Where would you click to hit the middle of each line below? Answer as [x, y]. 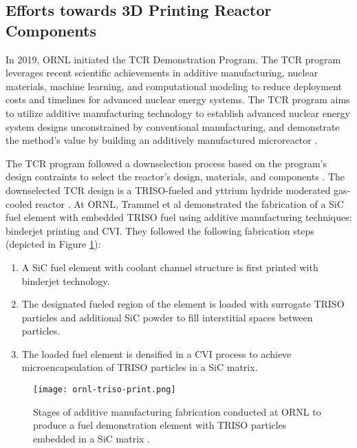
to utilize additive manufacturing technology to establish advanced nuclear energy [178, 113]
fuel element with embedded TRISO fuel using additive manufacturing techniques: [179, 217]
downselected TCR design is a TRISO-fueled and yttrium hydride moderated [168, 190]
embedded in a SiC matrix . [92, 438]
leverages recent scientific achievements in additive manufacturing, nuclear [162, 73]
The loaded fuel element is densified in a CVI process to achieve [156, 353]
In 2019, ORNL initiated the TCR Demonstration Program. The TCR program [173, 59]
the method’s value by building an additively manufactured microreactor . [162, 140]
